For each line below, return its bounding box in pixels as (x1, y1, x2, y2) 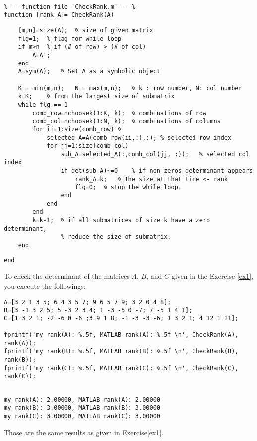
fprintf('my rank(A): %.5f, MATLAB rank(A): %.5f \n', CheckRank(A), (4, 331, 239, 339)
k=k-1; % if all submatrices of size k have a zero (32, 217, 210, 224)
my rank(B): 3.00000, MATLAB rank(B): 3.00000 (4, 404, 160, 412)
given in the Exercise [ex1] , (171, 271, 254, 281)
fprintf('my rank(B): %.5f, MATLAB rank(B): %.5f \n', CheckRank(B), (4, 348, 239, 355)
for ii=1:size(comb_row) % (32, 126, 122, 133)
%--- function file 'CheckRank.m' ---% (4, 3, 135, 10)
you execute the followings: (4, 280, 86, 291)
